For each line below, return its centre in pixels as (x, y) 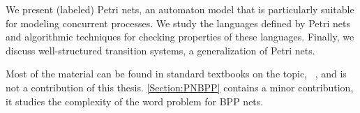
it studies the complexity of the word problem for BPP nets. (135, 101)
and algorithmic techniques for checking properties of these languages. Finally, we (180, 37)
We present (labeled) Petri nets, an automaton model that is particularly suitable (180, 9)
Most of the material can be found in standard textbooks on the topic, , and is (176, 74)
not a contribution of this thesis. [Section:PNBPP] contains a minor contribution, (180, 87)
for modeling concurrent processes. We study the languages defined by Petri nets (178, 23)
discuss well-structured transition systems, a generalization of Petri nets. (160, 50)
